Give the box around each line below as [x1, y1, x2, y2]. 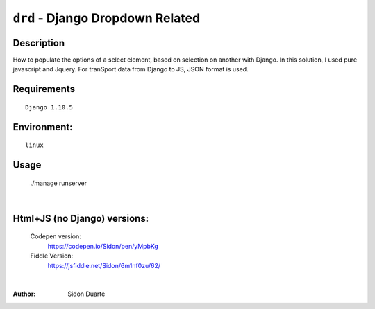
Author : [12, 290, 36, 298]
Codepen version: [30, 232, 81, 240]
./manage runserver [30, 179, 87, 187]
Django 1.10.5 [25, 103, 73, 111]
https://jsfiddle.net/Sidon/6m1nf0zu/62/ [47, 261, 161, 270]
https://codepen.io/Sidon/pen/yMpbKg [47, 242, 159, 250]
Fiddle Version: [30, 251, 74, 260]
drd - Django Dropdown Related [12, 10, 201, 26]
